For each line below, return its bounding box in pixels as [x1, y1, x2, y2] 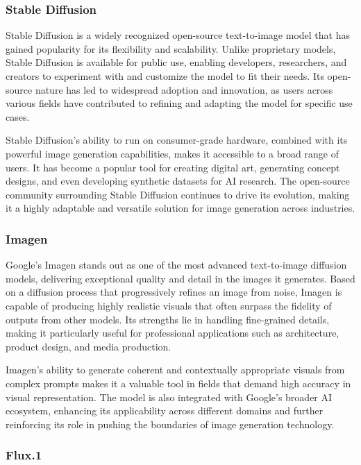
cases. [6, 109, 30, 124]
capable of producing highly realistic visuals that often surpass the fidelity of [6, 298, 332, 312]
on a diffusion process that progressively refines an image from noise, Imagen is [6, 285, 342, 299]
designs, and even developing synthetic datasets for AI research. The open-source [6, 174, 350, 188]
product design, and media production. [6, 339, 171, 353]
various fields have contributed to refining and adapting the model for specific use [6, 96, 353, 110]
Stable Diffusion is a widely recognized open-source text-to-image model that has [6, 28, 350, 42]
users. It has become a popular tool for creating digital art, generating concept [6, 160, 340, 174]
